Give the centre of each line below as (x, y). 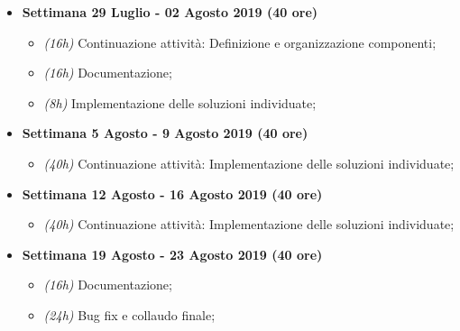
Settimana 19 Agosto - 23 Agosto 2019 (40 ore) (172, 254)
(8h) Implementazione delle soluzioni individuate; (180, 102)
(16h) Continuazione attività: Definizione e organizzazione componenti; (240, 42)
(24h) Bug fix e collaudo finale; (129, 314)
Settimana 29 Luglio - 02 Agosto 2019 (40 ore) (170, 12)
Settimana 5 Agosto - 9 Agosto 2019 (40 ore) (165, 133)
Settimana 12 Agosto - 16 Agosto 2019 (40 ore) (172, 193)
